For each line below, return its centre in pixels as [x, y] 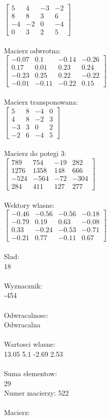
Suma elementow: [31, 373]
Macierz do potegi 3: [35, 153]
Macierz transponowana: [41, 102]
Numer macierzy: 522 [36, 393]
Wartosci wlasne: [30, 344]
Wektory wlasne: [29, 205]
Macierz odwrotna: [33, 50]
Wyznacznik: [23, 285]
